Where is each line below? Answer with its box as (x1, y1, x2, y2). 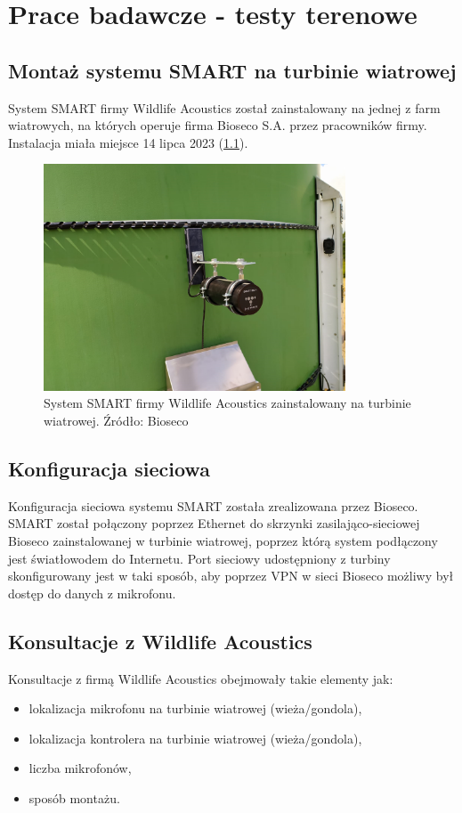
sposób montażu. (28, 788, 120, 807)
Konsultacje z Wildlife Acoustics (8, 627, 312, 654)
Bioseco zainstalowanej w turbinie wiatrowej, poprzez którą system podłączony (8, 531, 438, 549)
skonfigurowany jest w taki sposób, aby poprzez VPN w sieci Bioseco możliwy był (8, 566, 454, 585)
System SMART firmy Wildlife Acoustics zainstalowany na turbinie (44, 394, 411, 412)
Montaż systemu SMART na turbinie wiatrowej (8, 56, 457, 84)
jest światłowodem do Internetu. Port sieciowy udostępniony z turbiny (8, 549, 391, 567)
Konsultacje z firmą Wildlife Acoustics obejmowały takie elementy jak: (8, 669, 393, 687)
